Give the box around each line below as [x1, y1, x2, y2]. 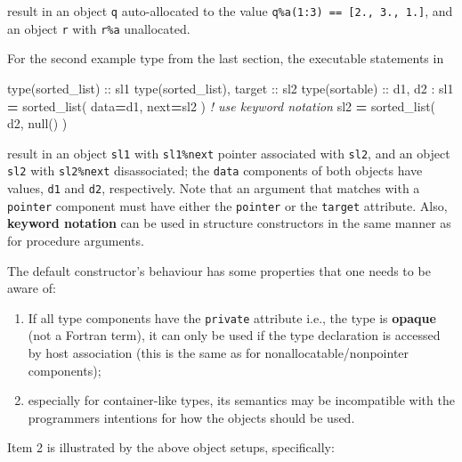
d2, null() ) [7, 114, 68, 133]
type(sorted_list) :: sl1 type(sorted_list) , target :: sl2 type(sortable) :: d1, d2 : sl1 [7, 78, 454, 97]
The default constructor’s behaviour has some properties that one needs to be [7, 261, 431, 280]
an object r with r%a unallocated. [7, 19, 190, 37]
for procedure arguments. [7, 231, 144, 249]
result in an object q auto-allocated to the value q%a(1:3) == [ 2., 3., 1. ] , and [7, 2, 453, 20]
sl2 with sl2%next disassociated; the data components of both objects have [7, 161, 423, 180]
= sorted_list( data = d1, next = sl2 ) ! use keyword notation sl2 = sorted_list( [7, 96, 436, 115]
